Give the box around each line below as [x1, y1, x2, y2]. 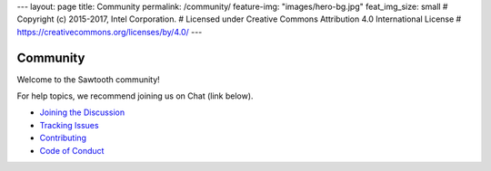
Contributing [39, 132, 86, 144]
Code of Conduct [39, 145, 105, 156]
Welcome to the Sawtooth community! [16, 73, 161, 85]
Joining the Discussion [39, 107, 125, 118]
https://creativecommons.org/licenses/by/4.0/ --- [16, 26, 203, 37]
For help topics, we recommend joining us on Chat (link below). [16, 90, 254, 101]
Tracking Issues [39, 119, 99, 130]
